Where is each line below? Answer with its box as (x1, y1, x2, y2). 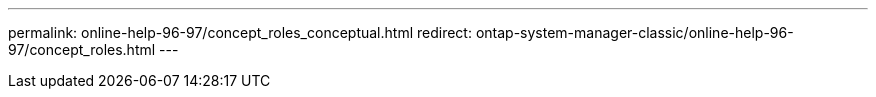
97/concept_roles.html (8, 41, 156, 58)
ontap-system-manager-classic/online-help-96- (475, 24, 794, 41)
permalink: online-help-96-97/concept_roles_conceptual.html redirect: (8, 24, 472, 41)
